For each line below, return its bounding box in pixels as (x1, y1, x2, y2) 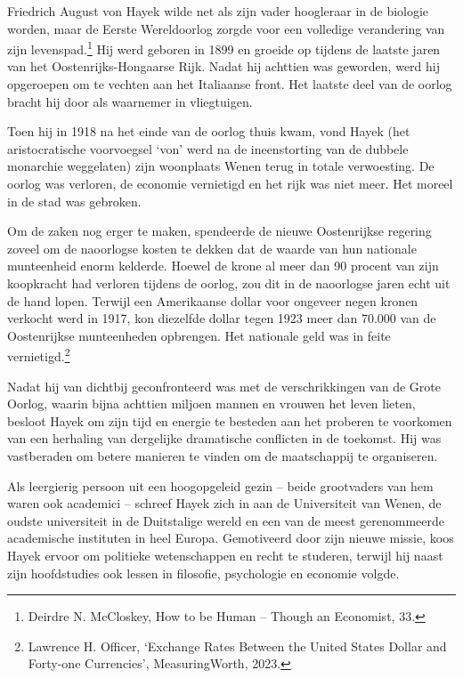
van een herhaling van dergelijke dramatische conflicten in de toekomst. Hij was (7, 429, 442, 448)
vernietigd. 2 (7, 344, 70, 365)
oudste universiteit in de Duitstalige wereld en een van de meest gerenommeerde (7, 511, 444, 529)
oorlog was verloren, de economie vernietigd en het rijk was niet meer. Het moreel (7, 174, 453, 192)
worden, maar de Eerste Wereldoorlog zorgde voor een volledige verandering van (7, 19, 445, 37)
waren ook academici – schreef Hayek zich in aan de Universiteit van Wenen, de (7, 494, 442, 513)
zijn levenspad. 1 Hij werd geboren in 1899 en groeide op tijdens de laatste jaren (7, 37, 441, 58)
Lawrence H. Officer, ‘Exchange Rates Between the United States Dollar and (28, 636, 447, 655)
